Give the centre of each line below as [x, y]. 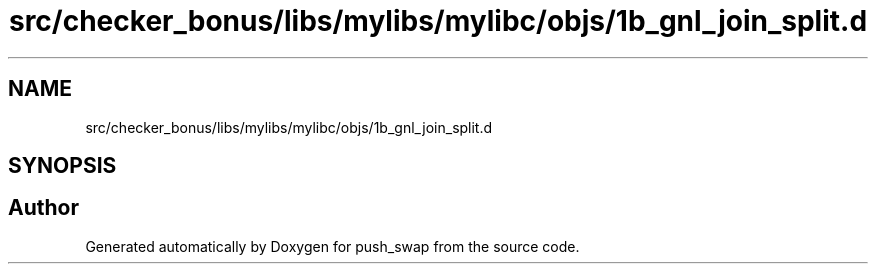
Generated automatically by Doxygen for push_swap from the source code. [332, 246]
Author [43, 208]
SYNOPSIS [62, 166]
